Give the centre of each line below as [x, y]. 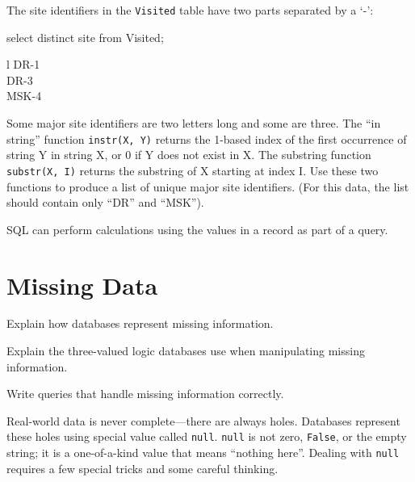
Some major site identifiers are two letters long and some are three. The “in [194, 123]
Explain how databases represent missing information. [140, 323]
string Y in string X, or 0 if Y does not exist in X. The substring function [189, 155]
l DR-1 [23, 64]
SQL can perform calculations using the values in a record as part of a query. [197, 229]
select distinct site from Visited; [85, 37]
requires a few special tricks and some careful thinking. [143, 468]
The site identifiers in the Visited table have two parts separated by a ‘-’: [190, 10]
